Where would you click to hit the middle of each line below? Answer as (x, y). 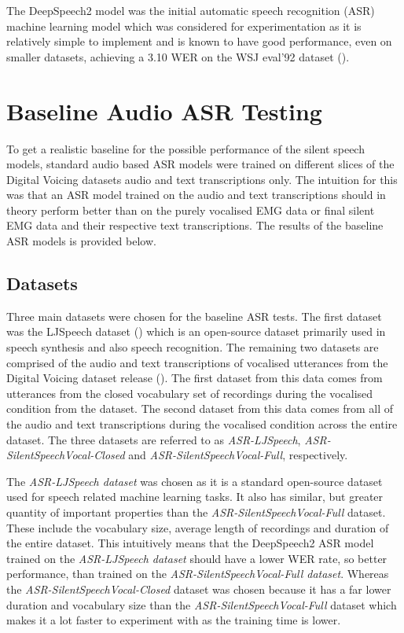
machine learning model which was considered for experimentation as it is (184, 26)
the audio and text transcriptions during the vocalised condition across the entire (202, 424)
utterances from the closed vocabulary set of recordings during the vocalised (190, 393)
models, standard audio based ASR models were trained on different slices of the (200, 164)
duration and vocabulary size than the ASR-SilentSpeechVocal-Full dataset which (202, 604)
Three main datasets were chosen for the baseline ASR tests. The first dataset (194, 316)
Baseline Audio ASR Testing (164, 110)
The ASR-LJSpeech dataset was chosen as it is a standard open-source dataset (195, 481)
